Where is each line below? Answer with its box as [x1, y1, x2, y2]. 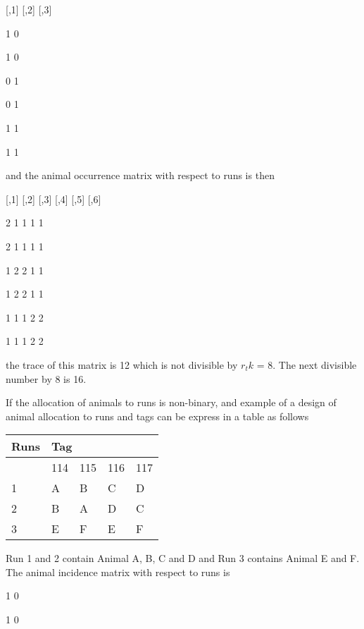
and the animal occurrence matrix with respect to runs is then [6, 168, 275, 183]
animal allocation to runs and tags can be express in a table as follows [6, 408, 309, 423]
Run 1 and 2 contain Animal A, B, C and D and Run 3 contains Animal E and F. [6, 551, 360, 566]
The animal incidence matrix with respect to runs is [6, 564, 230, 579]
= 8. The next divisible [256, 357, 357, 372]
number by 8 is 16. [6, 371, 87, 386]
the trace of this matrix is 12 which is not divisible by [6, 357, 238, 372]
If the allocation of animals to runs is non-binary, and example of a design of [6, 395, 337, 410]
